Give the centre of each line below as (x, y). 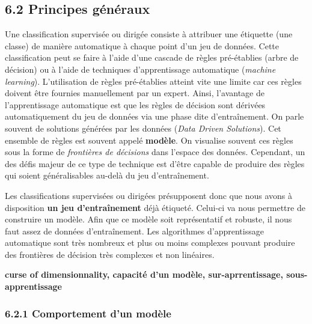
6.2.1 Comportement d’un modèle (88, 313)
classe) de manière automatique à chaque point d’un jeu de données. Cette (142, 45)
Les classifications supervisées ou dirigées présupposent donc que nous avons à (148, 195)
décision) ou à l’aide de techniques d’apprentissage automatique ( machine (140, 69)
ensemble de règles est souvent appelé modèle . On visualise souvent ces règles (149, 140)
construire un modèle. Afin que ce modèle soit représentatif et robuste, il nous (148, 219)
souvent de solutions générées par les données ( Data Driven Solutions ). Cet (143, 128)
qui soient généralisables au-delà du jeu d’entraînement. (107, 175)
